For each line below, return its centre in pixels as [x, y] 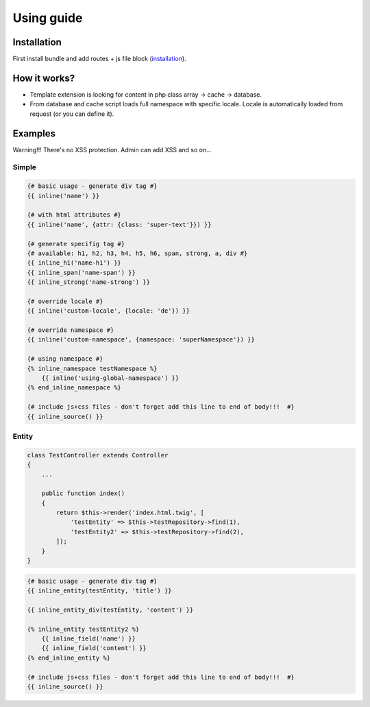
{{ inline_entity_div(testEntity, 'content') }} [110, 610]
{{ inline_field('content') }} [94, 648]
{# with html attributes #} [74, 215]
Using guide [48, 18]
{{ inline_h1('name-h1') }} [74, 263]
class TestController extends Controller [98, 455]
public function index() [83, 493]
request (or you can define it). [72, 114]
